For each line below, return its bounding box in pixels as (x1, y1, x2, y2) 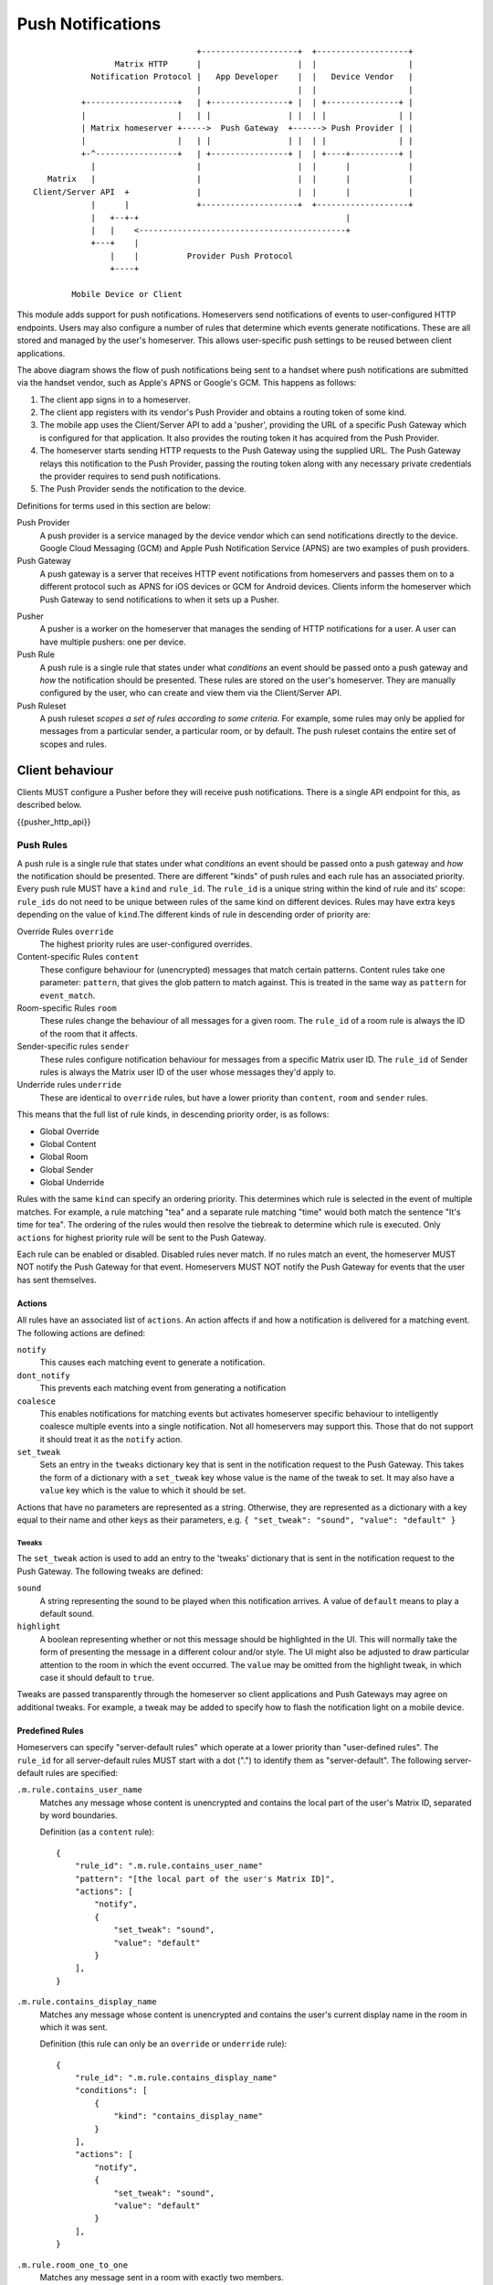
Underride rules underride (16, 1079, 122, 1090)
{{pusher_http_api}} (16, 816, 91, 827)
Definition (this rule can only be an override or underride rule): (39, 2038, 288, 2049)
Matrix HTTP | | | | (114, 58, 414, 69)
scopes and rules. (39, 739, 108, 749)
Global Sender (39, 1164, 94, 1174)
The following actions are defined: (16, 1327, 146, 1338)
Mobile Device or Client (71, 289, 183, 299)
